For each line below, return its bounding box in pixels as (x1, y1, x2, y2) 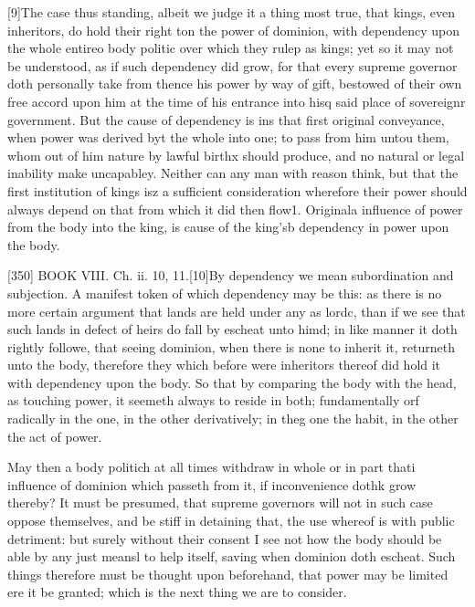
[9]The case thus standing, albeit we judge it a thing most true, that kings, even (7, 3, 456, 21)
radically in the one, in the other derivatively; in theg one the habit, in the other (7, 409, 459, 428)
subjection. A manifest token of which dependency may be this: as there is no (7, 283, 442, 302)
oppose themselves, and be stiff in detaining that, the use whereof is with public (7, 511, 455, 530)
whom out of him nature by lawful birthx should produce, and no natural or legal (7, 145, 465, 164)
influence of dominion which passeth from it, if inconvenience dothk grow (7, 475, 417, 494)
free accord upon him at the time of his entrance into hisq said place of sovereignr (7, 91, 466, 110)
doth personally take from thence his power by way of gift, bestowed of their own (7, 74, 462, 93)
